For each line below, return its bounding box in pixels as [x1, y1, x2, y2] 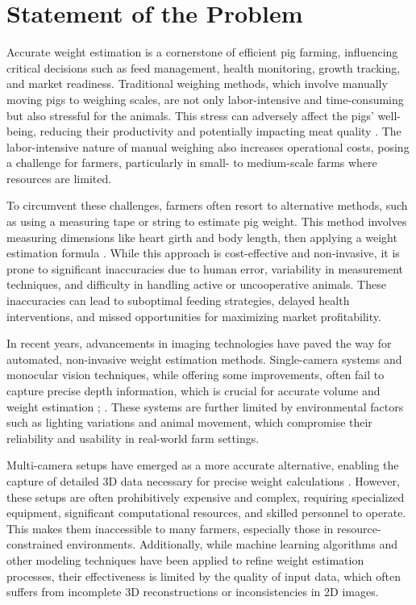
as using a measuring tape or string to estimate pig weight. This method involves [6, 213, 407, 230]
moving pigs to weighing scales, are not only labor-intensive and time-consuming [6, 90, 404, 107]
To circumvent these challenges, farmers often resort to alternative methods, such [6, 197, 408, 214]
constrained [6, 536, 64, 553]
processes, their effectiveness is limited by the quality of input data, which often [6, 567, 401, 584]
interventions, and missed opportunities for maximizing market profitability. [6, 307, 381, 324]
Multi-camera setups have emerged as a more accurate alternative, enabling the [6, 457, 399, 474]
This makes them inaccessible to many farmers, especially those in [6, 519, 334, 536]
